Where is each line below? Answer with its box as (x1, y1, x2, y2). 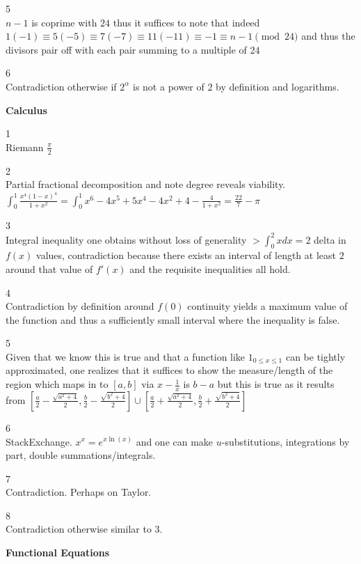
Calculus (6, 102, 47, 117)
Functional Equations (6, 545, 110, 560)
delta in (314, 232, 346, 246)
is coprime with (31, 15, 97, 29)
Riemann (6, 139, 44, 154)
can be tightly (285, 349, 346, 363)
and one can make (136, 434, 214, 448)
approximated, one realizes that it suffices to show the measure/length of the (6, 363, 333, 377)
